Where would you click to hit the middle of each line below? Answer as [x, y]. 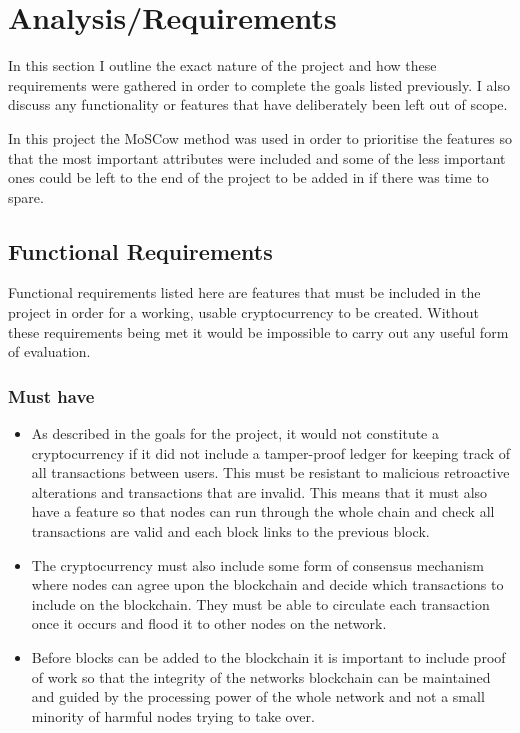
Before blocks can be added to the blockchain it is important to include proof [268, 657]
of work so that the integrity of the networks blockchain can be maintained [261, 676]
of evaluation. [49, 351]
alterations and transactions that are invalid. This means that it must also [259, 491]
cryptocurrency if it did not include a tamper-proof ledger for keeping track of [271, 452]
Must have [51, 395]
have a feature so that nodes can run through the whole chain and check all [263, 511]
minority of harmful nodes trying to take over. [173, 715]
